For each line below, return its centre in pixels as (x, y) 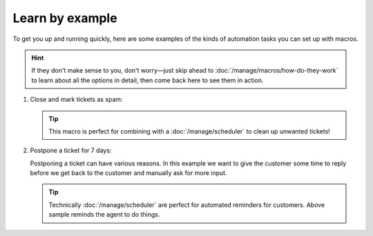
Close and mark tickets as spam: (77, 100)
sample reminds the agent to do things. (104, 215)
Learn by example (65, 18)
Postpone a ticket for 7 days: (71, 151)
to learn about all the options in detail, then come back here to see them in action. (147, 80)
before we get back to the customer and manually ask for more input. (128, 173)
